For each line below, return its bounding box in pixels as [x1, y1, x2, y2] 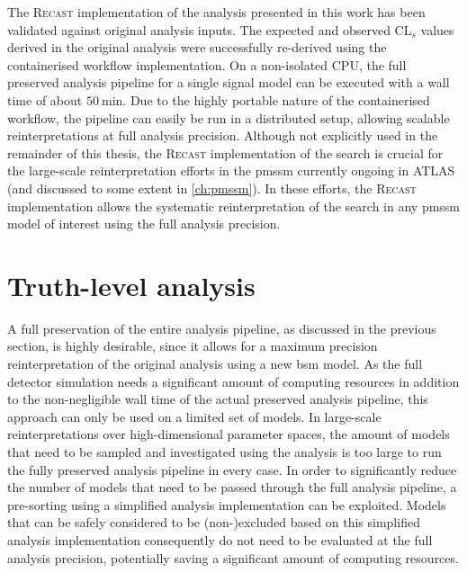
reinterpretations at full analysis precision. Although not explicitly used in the [7, 126, 438, 145]
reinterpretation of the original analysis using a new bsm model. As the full [7, 354, 423, 373]
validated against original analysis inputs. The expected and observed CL [7, 20, 412, 39]
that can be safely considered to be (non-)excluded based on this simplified [7, 513, 420, 532]
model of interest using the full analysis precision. [7, 214, 281, 233]
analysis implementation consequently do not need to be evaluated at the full [7, 530, 433, 549]
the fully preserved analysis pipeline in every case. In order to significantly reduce [7, 460, 457, 479]
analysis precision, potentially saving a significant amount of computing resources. [7, 548, 459, 567]
